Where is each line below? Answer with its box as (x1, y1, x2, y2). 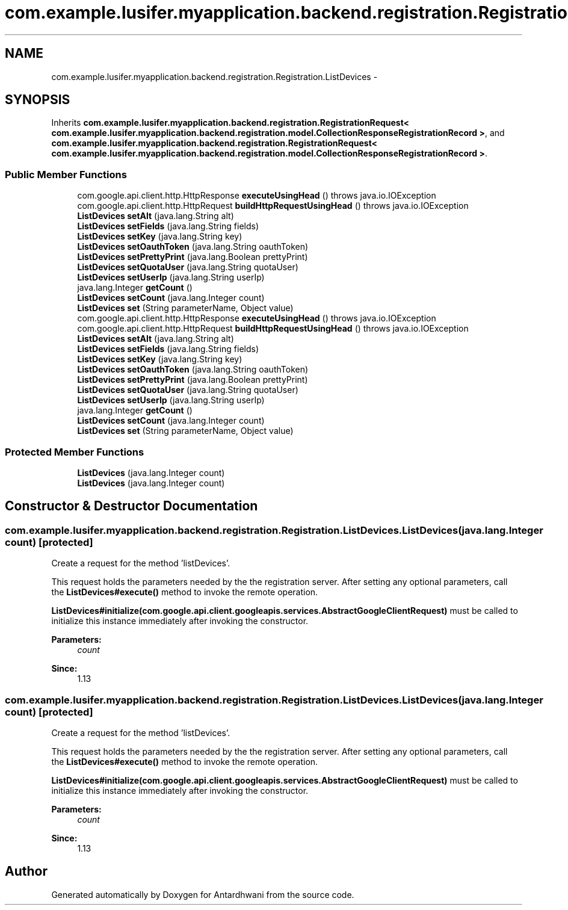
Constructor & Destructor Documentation (5, 498, 258, 514)
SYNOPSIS (5, 92, 70, 108)
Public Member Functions (5, 168, 127, 181)
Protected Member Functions (5, 445, 144, 458)
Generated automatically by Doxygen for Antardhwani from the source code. (51, 889, 354, 900)
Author (5, 864, 48, 879)
